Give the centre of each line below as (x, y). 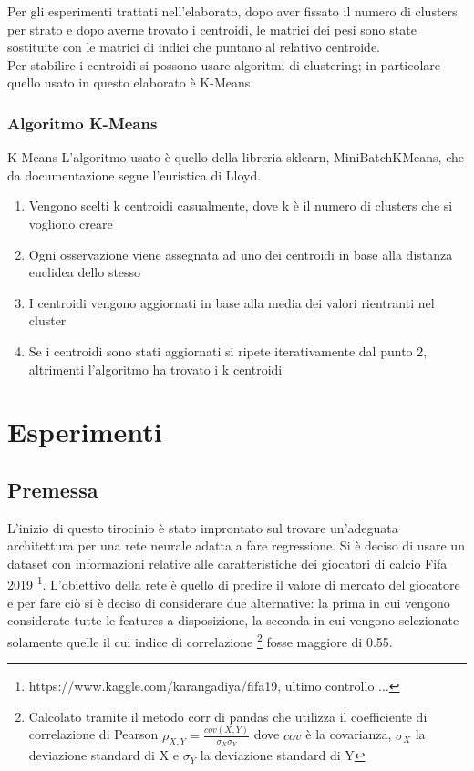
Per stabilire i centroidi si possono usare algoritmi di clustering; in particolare (224, 64)
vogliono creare (71, 223)
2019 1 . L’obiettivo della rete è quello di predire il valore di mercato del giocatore (234, 583)
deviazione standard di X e (104, 755)
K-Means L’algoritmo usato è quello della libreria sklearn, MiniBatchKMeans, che (236, 157)
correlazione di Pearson (93, 734)
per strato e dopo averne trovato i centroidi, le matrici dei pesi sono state (212, 29)
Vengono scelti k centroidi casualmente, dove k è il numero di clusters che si (241, 206)
